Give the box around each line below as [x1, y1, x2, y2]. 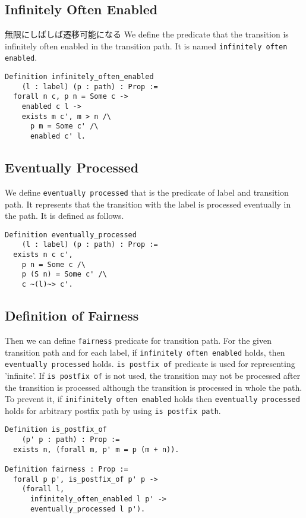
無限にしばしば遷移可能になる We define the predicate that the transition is [5, 28, 289, 40]
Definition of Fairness [5, 306, 139, 325]
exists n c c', [13, 250, 73, 259]
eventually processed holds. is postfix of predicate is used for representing [5, 357, 295, 370]
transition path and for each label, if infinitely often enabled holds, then [5, 346, 285, 358]
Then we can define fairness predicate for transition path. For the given [5, 334, 272, 346]
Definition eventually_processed [5, 230, 137, 239]
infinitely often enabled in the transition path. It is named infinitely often [5, 39, 288, 52]
